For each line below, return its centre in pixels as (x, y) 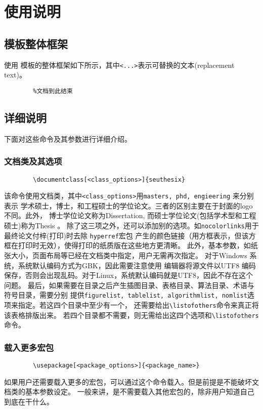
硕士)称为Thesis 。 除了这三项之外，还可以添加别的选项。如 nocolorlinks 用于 (131, 225)
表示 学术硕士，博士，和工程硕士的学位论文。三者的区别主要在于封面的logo (128, 205)
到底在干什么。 (29, 401)
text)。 (15, 75)
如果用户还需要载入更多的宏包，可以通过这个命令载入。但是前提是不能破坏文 (131, 381)
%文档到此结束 (53, 91)
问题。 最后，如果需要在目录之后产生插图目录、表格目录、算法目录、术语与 (129, 285)
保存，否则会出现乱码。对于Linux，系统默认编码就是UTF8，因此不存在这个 (128, 275)
